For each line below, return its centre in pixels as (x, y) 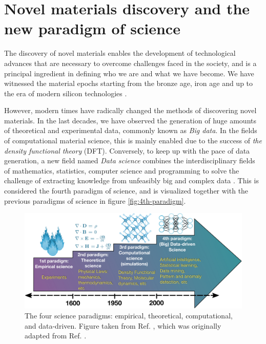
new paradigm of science (92, 28)
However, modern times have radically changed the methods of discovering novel (130, 110)
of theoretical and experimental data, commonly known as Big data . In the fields (131, 130)
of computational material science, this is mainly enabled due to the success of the (133, 141)
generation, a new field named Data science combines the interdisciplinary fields (130, 160)
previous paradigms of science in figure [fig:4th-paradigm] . (95, 200)
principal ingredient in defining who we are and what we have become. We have (129, 73)
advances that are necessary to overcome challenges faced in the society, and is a (130, 63)
